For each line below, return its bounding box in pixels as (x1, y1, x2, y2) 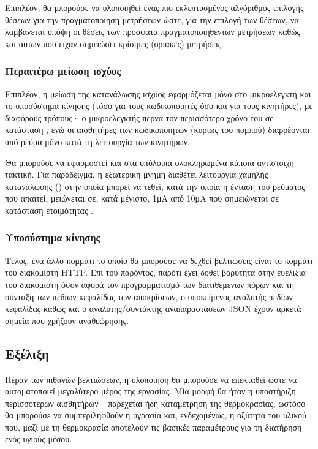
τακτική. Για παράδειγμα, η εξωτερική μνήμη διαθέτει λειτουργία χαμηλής (5, 168, 268, 181)
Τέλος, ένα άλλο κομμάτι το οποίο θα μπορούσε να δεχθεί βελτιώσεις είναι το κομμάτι (5, 254, 313, 266)
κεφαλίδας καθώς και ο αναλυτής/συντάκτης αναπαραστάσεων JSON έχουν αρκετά (5, 302, 301, 315)
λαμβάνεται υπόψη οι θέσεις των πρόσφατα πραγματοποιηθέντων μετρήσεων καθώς (5, 25, 300, 38)
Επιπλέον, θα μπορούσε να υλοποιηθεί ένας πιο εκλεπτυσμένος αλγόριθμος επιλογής (5, 1, 304, 13)
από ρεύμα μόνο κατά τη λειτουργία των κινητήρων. (5, 135, 190, 148)
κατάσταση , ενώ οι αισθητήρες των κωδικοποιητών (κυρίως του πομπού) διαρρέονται (5, 123, 310, 136)
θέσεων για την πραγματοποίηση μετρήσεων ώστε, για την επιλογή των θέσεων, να (5, 13, 299, 26)
